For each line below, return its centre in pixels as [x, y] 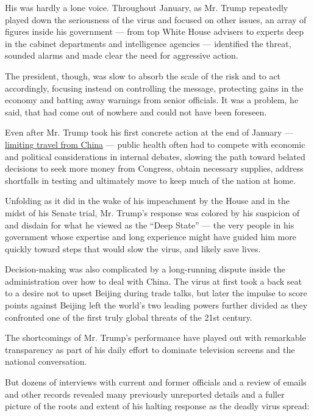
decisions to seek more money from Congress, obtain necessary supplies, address [154, 168]
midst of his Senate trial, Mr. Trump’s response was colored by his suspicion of [152, 212]
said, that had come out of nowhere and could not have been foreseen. [136, 111]
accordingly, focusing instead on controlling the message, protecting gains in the [154, 88]
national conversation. [46, 361]
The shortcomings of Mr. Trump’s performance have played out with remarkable [155, 338]
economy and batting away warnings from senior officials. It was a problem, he [152, 100]
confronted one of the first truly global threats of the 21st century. [129, 317]
